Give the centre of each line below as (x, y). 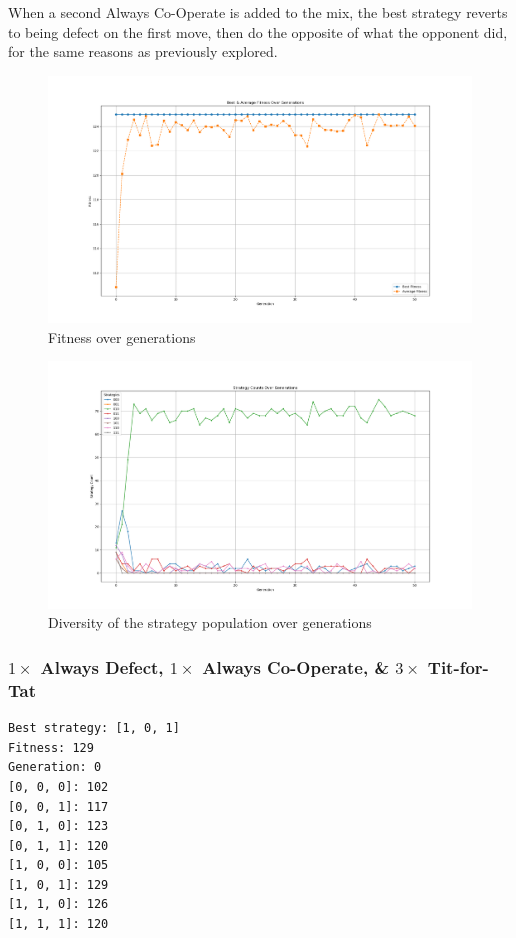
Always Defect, (102, 666)
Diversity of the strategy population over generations (210, 622)
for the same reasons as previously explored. (143, 51)
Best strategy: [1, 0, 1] (94, 728)
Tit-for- (458, 666)
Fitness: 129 (51, 747)
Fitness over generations (122, 336)
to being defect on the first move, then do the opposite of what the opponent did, (258, 31)
